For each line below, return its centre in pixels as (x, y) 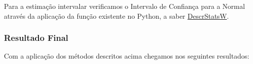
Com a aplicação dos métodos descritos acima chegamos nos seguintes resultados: (127, 56)
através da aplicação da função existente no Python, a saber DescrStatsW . (116, 16)
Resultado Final (36, 38)
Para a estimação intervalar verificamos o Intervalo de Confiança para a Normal (125, 6)
